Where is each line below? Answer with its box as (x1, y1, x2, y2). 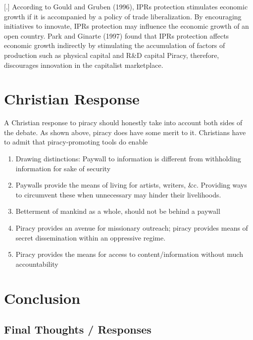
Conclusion (4, 288, 81, 308)
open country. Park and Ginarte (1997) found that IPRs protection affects (4, 30, 229, 41)
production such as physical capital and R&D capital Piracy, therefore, (4, 49, 219, 60)
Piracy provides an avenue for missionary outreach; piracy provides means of (15, 223, 248, 233)
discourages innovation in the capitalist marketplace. (4, 59, 163, 70)
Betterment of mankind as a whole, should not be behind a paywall (15, 206, 220, 216)
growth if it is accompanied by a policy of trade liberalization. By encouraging (4, 11, 242, 21)
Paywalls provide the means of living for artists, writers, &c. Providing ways (15, 180, 247, 190)
